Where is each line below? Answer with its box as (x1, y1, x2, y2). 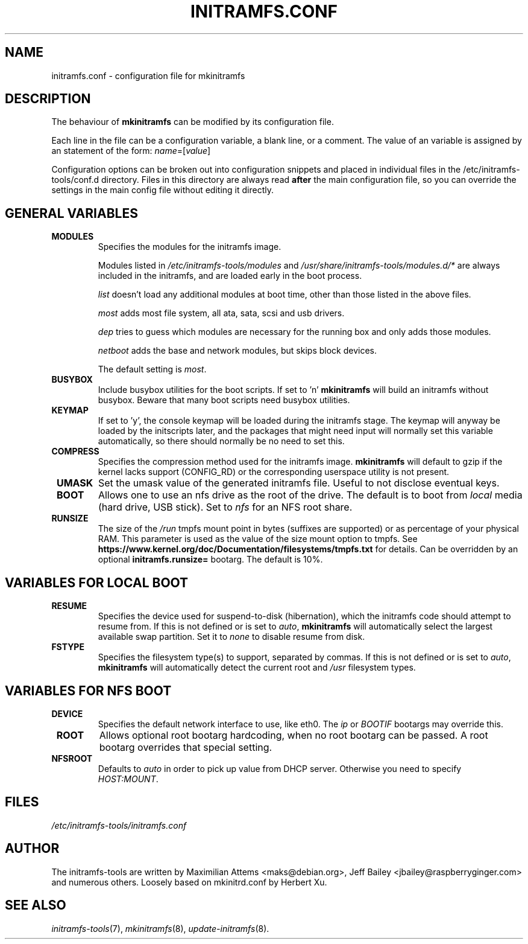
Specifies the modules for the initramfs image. (98, 241, 281, 252)
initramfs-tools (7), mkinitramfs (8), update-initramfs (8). (51, 923, 269, 934)
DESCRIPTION (5, 91, 91, 107)
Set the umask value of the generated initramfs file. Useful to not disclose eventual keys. (98, 477, 500, 490)
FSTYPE (51, 642, 84, 652)
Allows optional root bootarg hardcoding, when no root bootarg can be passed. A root (99, 729, 488, 741)
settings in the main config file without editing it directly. (51, 185, 274, 196)
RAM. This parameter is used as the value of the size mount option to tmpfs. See (98, 534, 418, 544)
